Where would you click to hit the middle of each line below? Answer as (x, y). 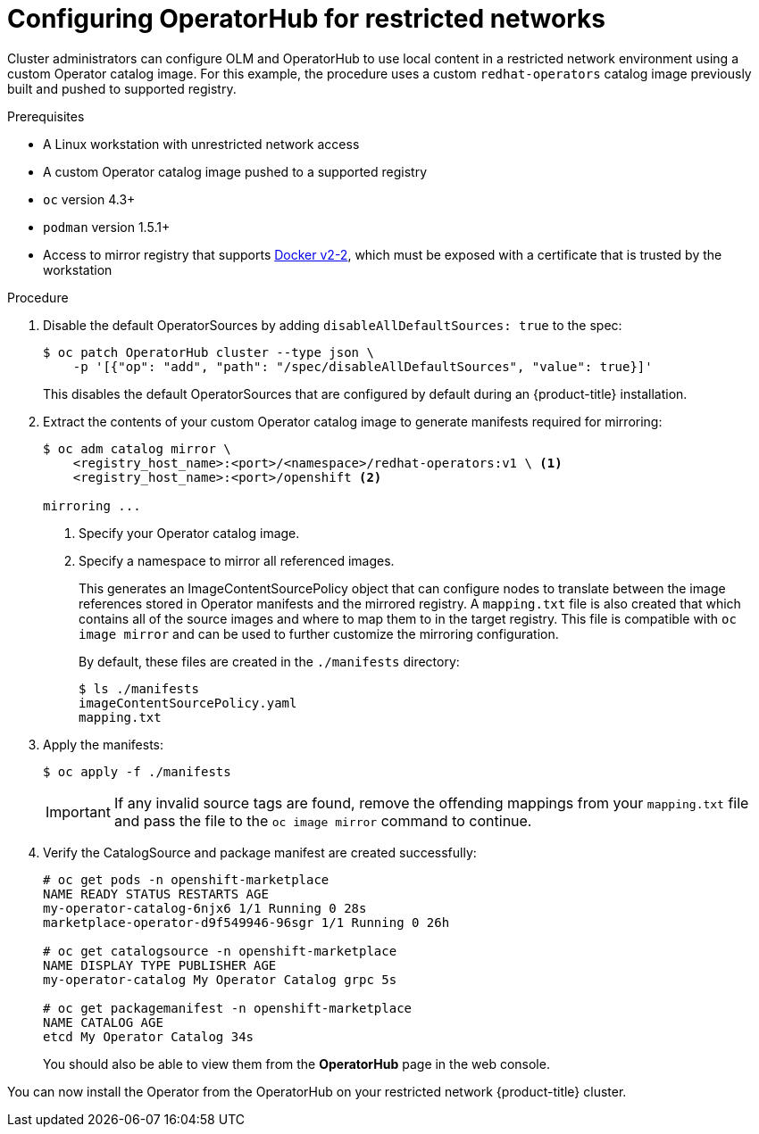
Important (78, 811)
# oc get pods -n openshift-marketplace (186, 879)
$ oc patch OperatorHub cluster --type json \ (209, 352)
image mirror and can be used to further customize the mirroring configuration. (319, 633)
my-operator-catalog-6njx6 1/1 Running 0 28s (205, 908)
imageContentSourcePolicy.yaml (188, 703)
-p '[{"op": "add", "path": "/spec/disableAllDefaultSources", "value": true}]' (363, 366)
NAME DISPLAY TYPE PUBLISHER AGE (160, 965)
